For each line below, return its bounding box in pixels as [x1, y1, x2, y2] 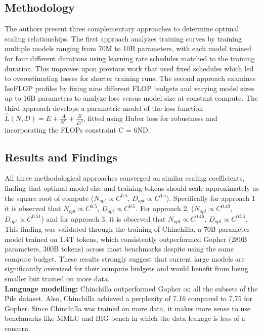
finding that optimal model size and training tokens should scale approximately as [5, 183, 259, 193]
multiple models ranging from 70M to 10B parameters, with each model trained [5, 43, 251, 54]
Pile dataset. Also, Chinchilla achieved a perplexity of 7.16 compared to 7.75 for [5, 293, 253, 304]
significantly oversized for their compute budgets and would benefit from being [5, 263, 248, 274]
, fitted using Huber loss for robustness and [83, 112, 217, 123]
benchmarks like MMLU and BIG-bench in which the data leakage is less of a [5, 313, 245, 323]
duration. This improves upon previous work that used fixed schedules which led [5, 63, 254, 73]
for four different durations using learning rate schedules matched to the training [5, 53, 255, 63]
